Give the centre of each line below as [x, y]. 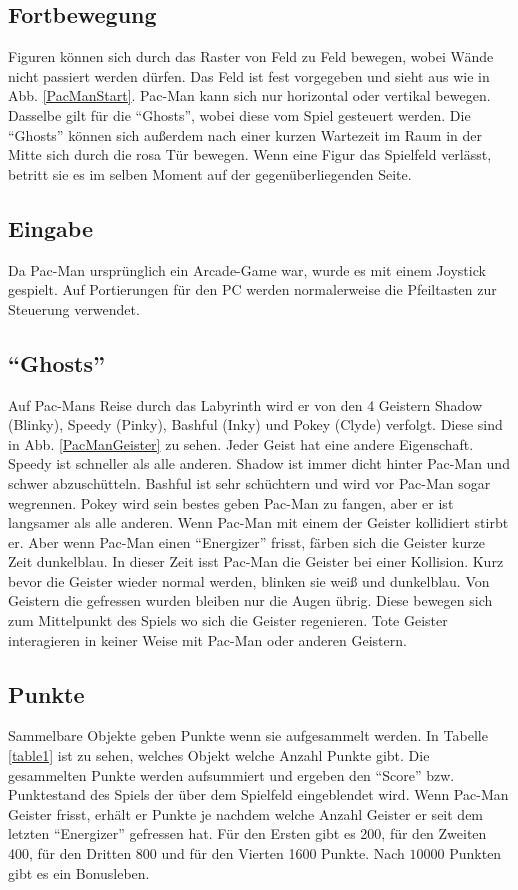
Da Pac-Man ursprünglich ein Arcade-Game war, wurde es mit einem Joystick [247, 269]
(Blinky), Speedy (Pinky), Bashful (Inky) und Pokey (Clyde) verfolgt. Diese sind [255, 424]
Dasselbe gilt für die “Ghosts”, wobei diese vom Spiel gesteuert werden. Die [239, 114]
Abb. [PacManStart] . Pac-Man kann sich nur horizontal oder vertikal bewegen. [249, 95]
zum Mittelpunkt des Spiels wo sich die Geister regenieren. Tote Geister [228, 620]
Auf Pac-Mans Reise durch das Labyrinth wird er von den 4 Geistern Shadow [245, 404]
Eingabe [50, 227]
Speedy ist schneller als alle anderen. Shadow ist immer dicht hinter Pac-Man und [259, 463]
